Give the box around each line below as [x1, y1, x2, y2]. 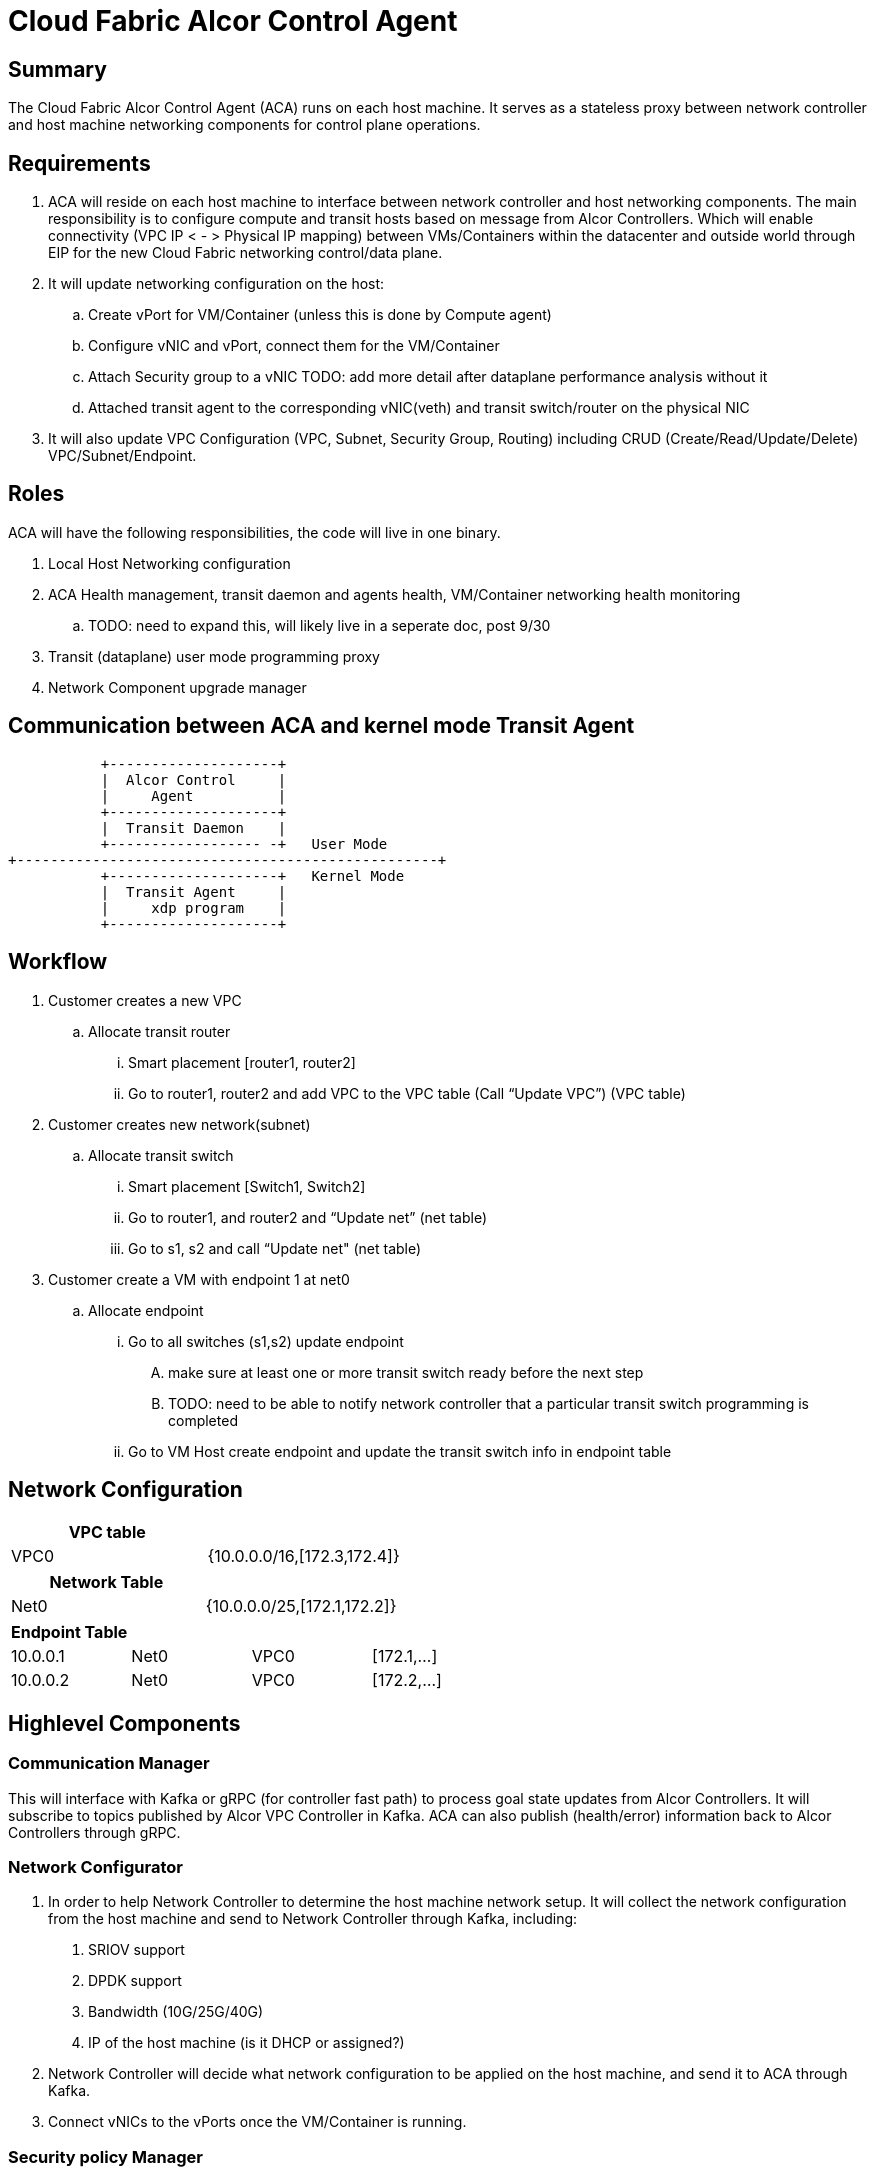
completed [168, 1411, 238, 1429]
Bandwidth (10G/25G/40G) [88, 2003, 264, 2021]
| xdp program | [100, 899, 287, 916]
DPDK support [88, 1972, 182, 1990]
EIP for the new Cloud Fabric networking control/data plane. [48, 244, 443, 262]
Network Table [49, 1572, 164, 1593]
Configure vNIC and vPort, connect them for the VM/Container [88, 337, 500, 355]
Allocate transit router [88, 1022, 231, 1040]
